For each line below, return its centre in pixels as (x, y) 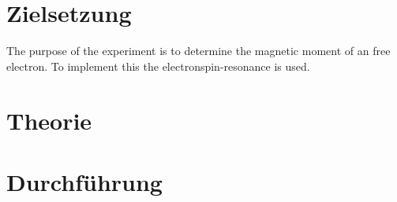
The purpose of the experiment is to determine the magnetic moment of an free (198, 51)
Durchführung (84, 181)
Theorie (49, 120)
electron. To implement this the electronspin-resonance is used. (158, 66)
